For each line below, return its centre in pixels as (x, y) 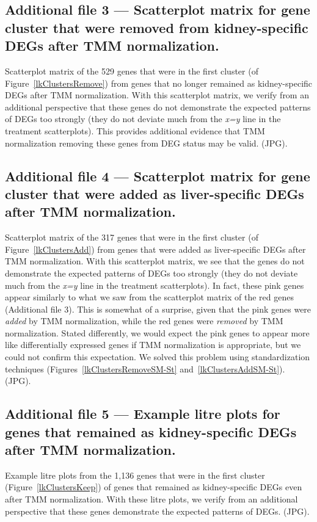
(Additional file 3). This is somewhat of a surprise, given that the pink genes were (158, 309)
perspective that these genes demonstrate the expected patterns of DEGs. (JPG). (157, 511)
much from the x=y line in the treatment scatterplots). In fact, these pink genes (155, 285)
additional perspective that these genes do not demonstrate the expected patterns (158, 107)
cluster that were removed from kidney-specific (157, 27)
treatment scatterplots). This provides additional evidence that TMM (135, 130)
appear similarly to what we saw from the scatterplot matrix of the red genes (150, 297)
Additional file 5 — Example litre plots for (143, 414)
